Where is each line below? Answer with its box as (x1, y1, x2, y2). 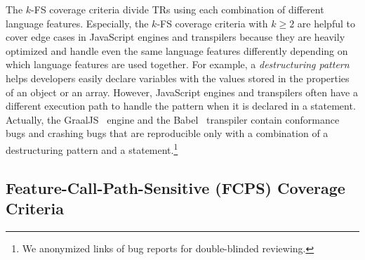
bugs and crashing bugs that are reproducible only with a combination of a (6, 126, 328, 141)
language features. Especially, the (6, 15, 149, 30)
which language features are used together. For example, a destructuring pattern (6, 57, 350, 72)
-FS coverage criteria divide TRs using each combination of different (31, 2, 324, 16)
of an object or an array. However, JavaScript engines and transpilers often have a (6, 84, 358, 99)
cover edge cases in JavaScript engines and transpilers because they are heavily (6, 30, 345, 44)
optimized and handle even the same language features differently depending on (6, 43, 348, 58)
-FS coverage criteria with (157, 15, 268, 30)
